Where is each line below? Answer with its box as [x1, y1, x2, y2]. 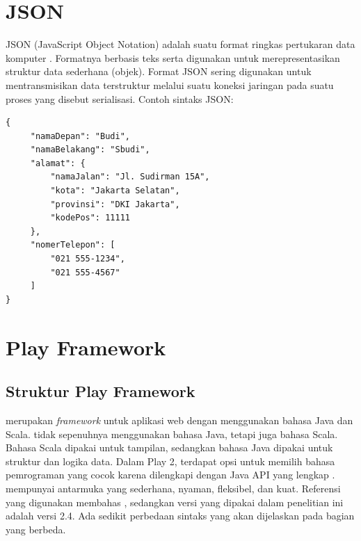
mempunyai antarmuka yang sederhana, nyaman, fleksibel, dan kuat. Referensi [6, 481, 341, 495]
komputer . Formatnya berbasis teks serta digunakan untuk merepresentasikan [6, 50, 340, 65]
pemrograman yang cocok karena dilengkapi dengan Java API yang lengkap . [6, 467, 335, 482]
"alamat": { [30, 158, 86, 168]
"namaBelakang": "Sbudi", [30, 145, 150, 155]
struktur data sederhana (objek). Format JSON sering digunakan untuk [6, 64, 312, 79]
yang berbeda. [6, 522, 66, 536]
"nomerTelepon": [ [30, 240, 115, 250]
